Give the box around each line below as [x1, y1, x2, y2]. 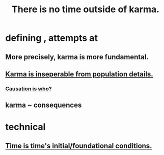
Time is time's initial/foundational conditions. [5, 141, 152, 150]
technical [5, 121, 46, 133]
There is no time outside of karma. [12, 4, 159, 15]
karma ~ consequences [5, 101, 82, 110]
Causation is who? [5, 85, 52, 92]
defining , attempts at [5, 32, 98, 44]
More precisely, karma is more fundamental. [5, 53, 149, 61]
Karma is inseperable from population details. [5, 70, 154, 79]
